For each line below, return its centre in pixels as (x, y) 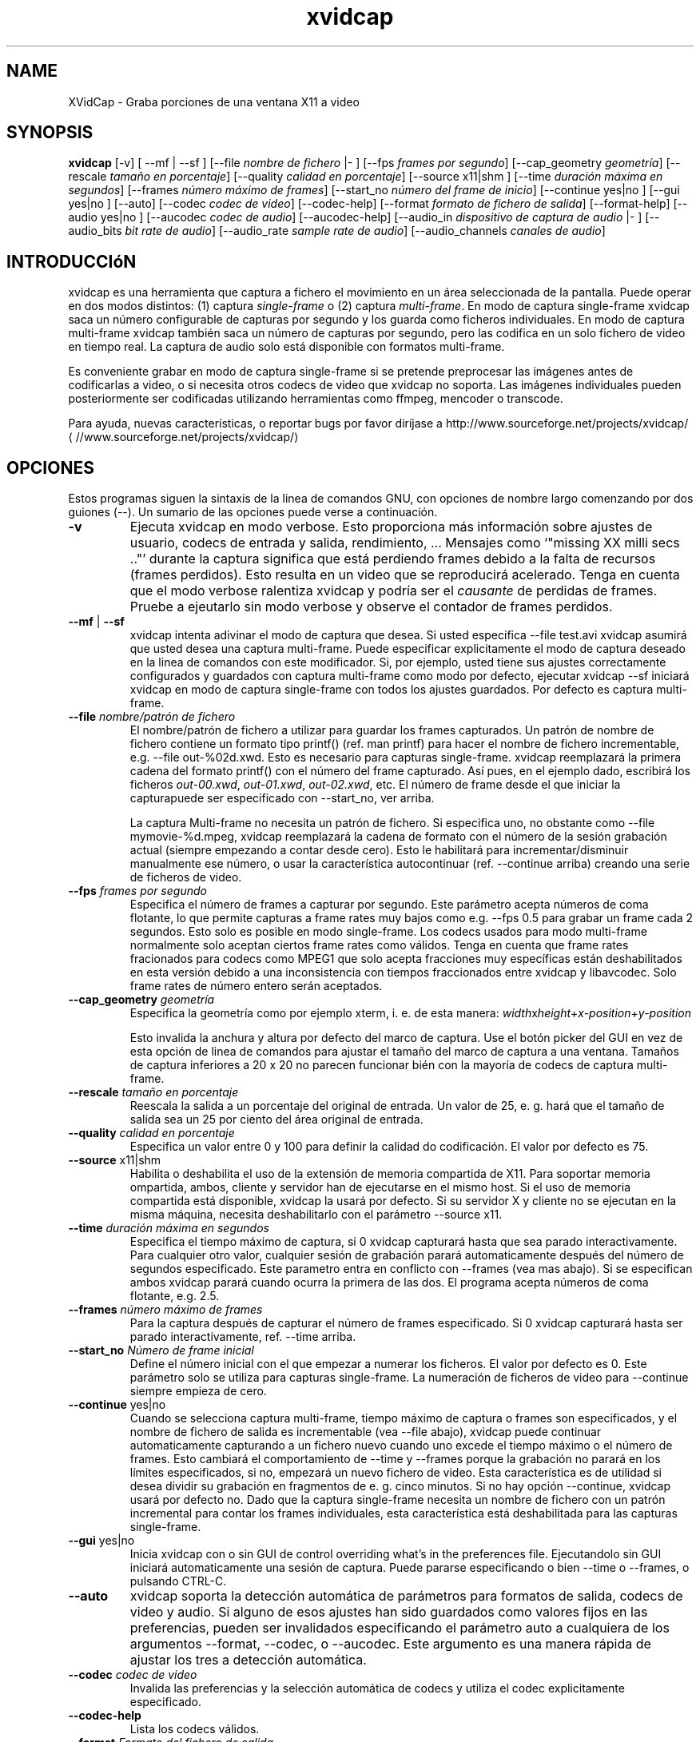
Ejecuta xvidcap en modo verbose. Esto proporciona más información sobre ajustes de (391, 527)
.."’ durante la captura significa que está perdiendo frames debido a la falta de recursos (393, 559)
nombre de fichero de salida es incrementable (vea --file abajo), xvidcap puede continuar (366, 1432)
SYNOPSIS (50, 133)
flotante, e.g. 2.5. (175, 1296)
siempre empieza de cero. (198, 1391)
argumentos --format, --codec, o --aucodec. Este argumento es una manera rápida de (390, 1644)
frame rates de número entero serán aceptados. (256, 986)
